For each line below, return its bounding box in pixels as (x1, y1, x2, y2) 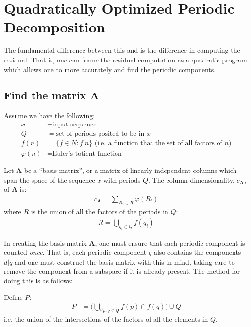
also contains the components (153, 247, 241, 257)
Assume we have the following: (4, 110, 95, 121)
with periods (103, 174, 141, 185)
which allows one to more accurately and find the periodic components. (4, 64, 216, 74)
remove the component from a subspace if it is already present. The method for (4, 266, 240, 276)
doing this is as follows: (4, 276, 73, 286)
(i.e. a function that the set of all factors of (94, 140, 222, 147)
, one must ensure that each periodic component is (95, 237, 245, 248)
